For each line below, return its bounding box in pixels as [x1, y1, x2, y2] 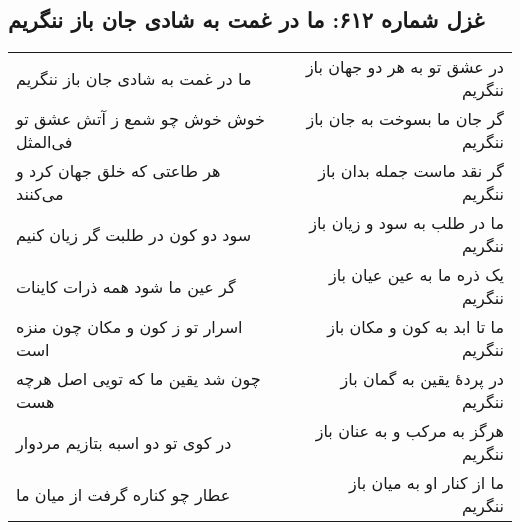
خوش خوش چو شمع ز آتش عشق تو [16, 107, 265, 131]
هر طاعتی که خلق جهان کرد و [16, 159, 221, 183]
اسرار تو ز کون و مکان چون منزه [16, 315, 243, 339]
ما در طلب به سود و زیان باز [309, 211, 504, 235]
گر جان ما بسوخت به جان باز [306, 107, 504, 131]
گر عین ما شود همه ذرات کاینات [16, 274, 236, 298]
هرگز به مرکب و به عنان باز [315, 419, 504, 443]
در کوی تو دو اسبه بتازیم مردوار [16, 430, 232, 454]
